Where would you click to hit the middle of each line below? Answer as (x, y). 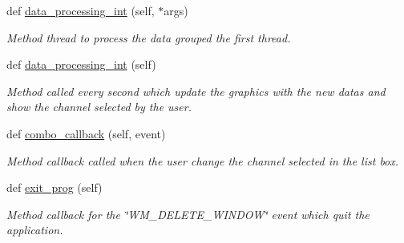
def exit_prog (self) (55, 187)
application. (35, 230)
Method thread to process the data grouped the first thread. (149, 37)
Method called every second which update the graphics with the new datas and (196, 91)
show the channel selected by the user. (99, 107)
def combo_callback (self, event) (86, 133)
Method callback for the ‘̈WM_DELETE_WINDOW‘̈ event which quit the (188, 214)
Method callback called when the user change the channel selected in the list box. (203, 160)
